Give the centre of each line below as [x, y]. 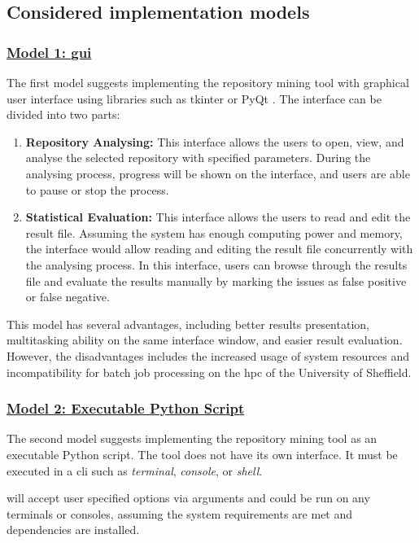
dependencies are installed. [73, 530]
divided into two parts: [63, 114]
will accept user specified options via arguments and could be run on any [188, 498]
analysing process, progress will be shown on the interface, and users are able [218, 173]
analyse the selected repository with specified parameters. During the [198, 158]
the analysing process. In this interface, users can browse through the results [216, 264]
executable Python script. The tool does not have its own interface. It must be [202, 454]
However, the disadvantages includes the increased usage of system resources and [208, 355]
